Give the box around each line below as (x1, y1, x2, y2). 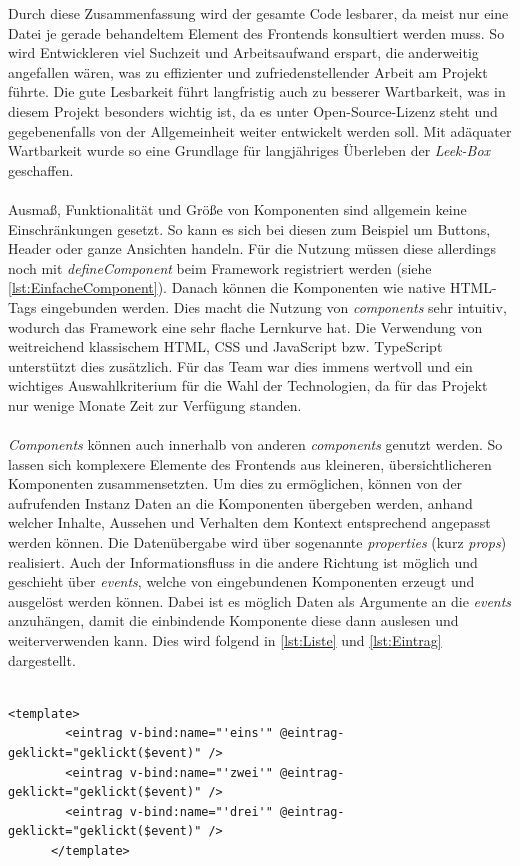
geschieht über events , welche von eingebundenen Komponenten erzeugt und (8, 571, 475, 592)
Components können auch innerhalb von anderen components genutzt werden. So (8, 434, 503, 455)
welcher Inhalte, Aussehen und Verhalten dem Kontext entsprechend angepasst (8, 512, 491, 533)
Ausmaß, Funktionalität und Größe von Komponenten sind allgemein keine (8, 198, 467, 219)
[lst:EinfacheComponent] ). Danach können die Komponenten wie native (8, 277, 446, 298)
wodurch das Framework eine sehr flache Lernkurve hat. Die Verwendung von (8, 316, 483, 337)
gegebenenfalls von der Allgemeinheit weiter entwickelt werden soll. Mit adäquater (8, 120, 512, 141)
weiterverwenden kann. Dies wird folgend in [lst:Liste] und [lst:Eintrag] (8, 630, 442, 650)
